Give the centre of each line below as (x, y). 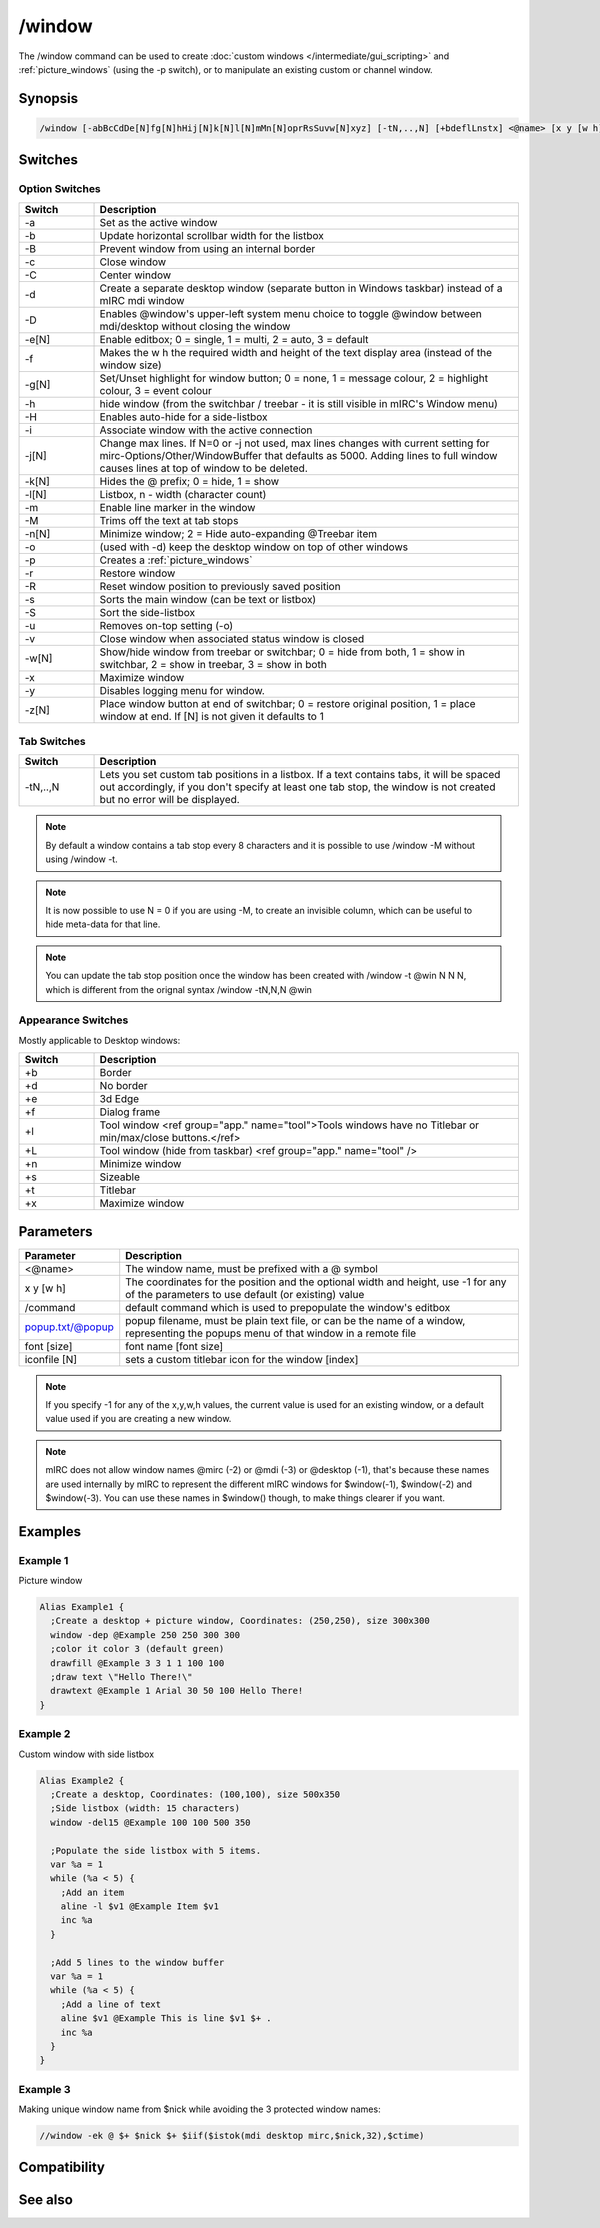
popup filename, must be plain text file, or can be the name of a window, (295, 1320)
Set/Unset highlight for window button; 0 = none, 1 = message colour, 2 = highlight (294, 378)
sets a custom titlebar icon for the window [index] (242, 1359)
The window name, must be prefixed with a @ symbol (252, 1268)
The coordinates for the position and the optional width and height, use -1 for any (316, 1282)
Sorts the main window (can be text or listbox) (208, 599)
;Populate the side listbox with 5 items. (156, 1850)
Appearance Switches (73, 1020)
